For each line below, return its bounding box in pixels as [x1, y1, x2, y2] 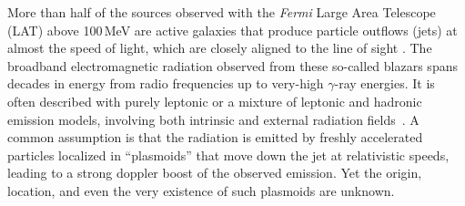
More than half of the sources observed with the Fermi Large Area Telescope [7, 3, 436, 21]
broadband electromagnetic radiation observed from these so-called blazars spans [7, 56, 458, 75]
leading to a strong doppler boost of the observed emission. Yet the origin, [7, 163, 422, 182]
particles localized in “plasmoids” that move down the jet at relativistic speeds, [7, 145, 450, 164]
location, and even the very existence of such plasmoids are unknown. [7, 180, 395, 200]
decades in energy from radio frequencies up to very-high [7, 74, 324, 93]
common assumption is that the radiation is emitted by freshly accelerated [7, 128, 423, 147]
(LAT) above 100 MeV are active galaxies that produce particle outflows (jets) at [7, 20, 458, 39]
